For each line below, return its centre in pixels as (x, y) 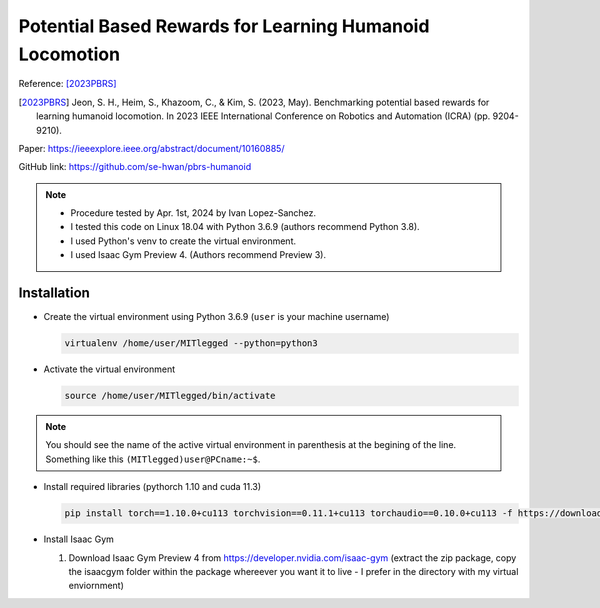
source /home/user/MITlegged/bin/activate (170, 396)
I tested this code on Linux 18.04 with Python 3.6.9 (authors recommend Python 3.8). (245, 227)
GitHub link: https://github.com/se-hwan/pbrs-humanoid (135, 167)
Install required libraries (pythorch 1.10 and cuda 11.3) (152, 487)
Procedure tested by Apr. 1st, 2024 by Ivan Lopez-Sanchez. (193, 213)
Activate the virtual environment (109, 369)
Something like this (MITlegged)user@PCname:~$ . (153, 459)
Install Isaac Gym (79, 539)
